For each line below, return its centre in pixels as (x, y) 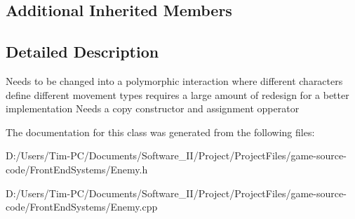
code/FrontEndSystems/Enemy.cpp (82, 207)
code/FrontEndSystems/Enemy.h (77, 169)
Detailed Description (82, 52)
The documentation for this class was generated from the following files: (160, 132)
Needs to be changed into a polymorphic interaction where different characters (174, 80)
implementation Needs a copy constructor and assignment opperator (153, 108)
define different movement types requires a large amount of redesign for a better (177, 94)
